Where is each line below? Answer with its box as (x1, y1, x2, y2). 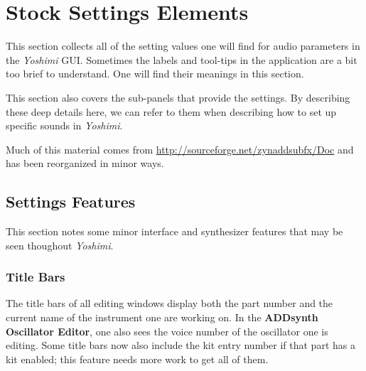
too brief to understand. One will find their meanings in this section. (6, 66, 304, 81)
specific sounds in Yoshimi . (6, 118, 123, 133)
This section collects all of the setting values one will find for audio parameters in (6, 38, 360, 53)
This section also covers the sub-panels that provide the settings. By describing (6, 90, 350, 104)
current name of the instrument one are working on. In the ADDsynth (6, 310, 318, 325)
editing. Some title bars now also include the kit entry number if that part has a (6, 338, 355, 353)
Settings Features (6, 190, 136, 213)
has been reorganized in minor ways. (6, 156, 164, 171)
